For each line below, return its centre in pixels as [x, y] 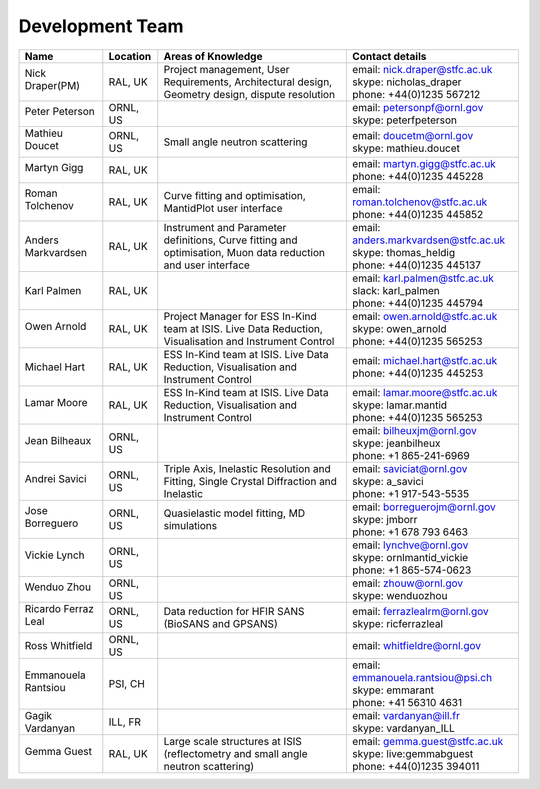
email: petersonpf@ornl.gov [417, 107]
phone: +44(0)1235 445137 [416, 265]
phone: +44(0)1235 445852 [417, 214]
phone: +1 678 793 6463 [410, 532]
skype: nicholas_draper [406, 82]
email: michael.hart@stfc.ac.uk [424, 360]
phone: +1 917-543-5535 [410, 493]
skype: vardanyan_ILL [403, 728]
